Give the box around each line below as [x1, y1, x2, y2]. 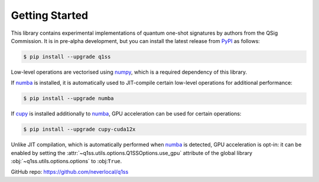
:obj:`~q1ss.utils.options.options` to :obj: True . [11, 158, 122, 165]
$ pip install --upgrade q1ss [23, 53, 111, 60]
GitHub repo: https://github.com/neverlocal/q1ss [11, 168, 129, 176]
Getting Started [11, 9, 89, 22]
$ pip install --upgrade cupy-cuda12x [23, 126, 136, 133]
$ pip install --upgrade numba [23, 95, 115, 102]
